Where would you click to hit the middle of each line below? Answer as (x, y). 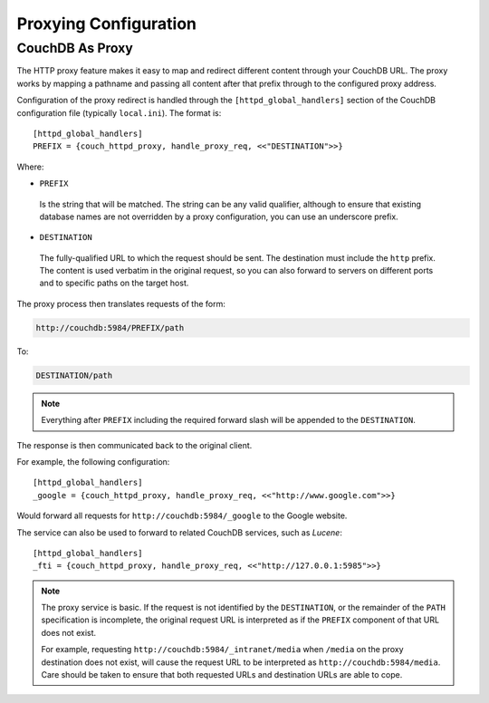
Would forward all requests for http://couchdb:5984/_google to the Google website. (182, 515)
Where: (30, 167)
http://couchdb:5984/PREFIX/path (110, 327)
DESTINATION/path (74, 375)
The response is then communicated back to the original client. (134, 445)
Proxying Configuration (107, 24)
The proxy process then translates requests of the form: (121, 303)
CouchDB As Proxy (75, 48)
